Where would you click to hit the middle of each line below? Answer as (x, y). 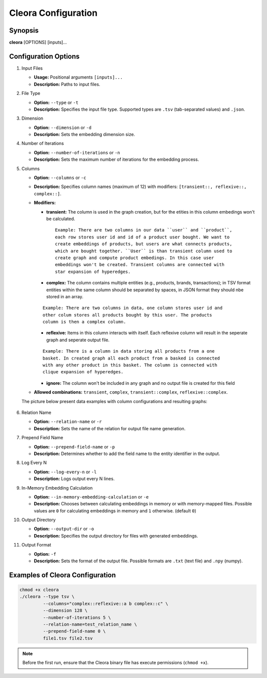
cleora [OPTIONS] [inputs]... (38, 43)
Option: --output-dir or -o (64, 529)
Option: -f (45, 554)
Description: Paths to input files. (67, 84)
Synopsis (24, 30)
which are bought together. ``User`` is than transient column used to (144, 251)
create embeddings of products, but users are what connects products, (144, 244)
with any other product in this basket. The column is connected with (130, 365)
